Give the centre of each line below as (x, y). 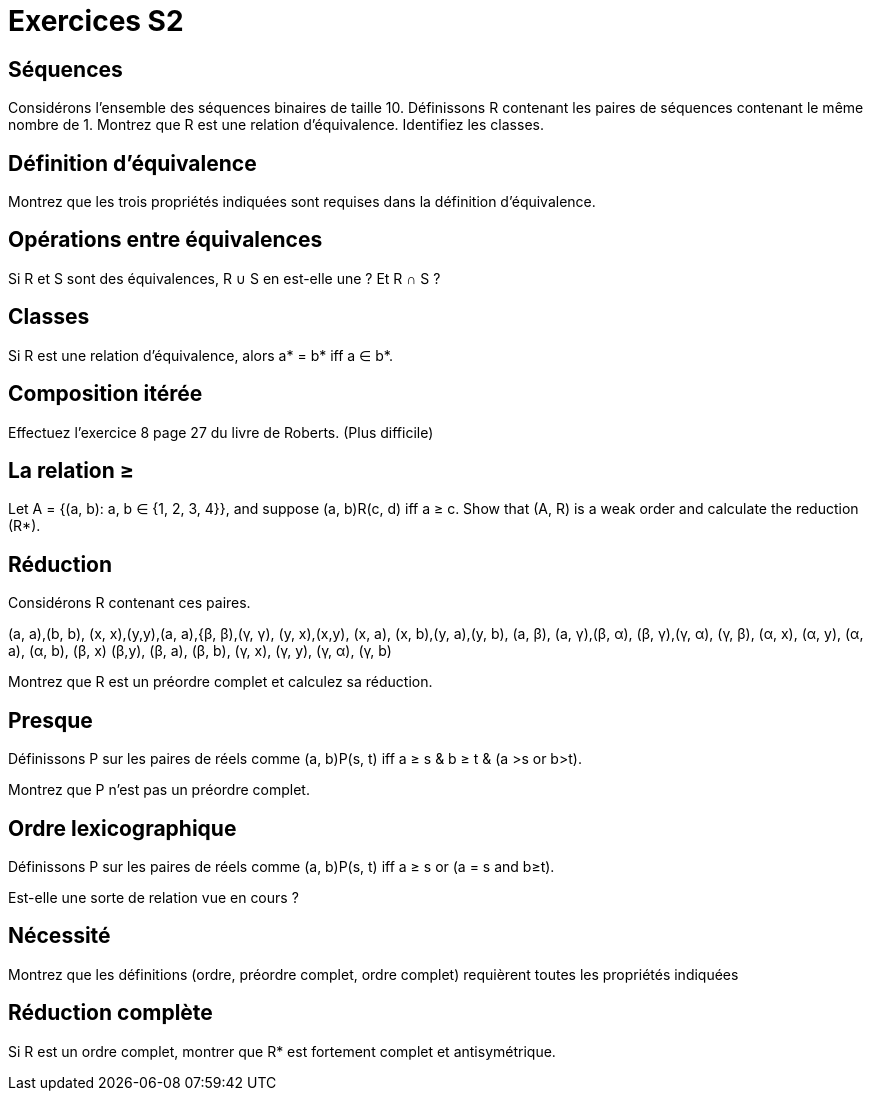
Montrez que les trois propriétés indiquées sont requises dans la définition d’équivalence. (302, 202)
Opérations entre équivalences (165, 240)
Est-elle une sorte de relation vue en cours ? (153, 897)
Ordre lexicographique (122, 828)
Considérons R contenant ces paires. (129, 603)
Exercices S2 (96, 21)
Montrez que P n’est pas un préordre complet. (159, 790)
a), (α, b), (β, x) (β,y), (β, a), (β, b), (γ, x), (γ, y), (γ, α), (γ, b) (200, 651)
